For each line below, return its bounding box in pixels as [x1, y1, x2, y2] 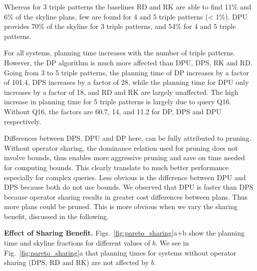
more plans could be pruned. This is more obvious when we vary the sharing [4, 201, 238, 212]
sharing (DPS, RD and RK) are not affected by [4, 257, 149, 268]
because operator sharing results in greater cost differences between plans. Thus [4, 191, 248, 202]
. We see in [155, 238, 189, 248]
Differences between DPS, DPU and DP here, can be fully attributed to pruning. [4, 133, 252, 143]
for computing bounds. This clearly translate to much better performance [4, 162, 229, 172]
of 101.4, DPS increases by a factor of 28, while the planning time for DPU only [4, 77, 249, 87]
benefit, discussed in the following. [4, 211, 109, 221]
